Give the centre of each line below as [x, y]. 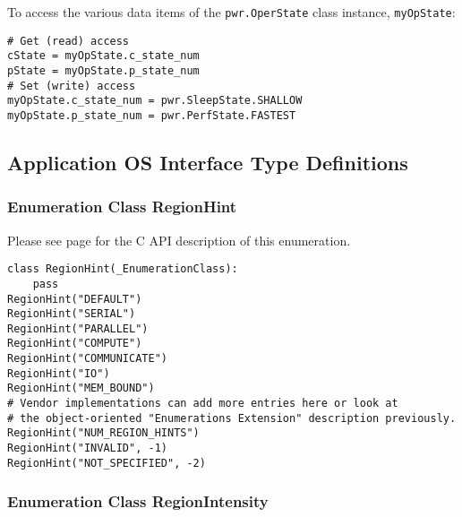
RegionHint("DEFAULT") [75, 299]
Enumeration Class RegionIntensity [138, 501]
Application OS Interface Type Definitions [208, 162]
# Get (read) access [68, 41]
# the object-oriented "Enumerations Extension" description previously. [232, 418]
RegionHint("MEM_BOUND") [81, 388]
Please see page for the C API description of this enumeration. [179, 240]
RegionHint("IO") [59, 373]
